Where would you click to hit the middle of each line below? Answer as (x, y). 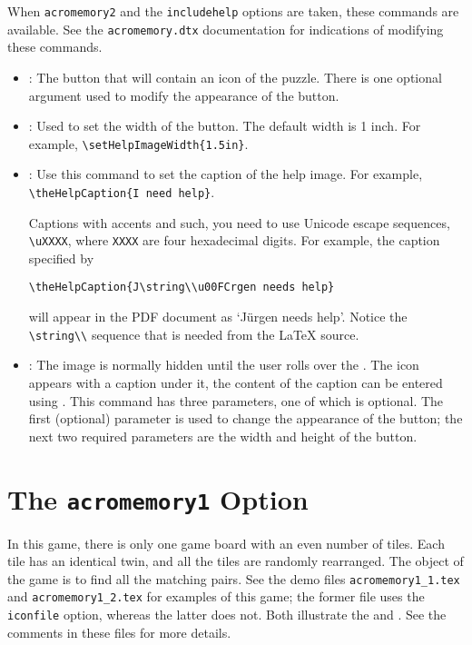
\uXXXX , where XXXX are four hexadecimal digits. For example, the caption (234, 240)
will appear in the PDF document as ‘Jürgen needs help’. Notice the (218, 317)
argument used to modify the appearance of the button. (184, 95)
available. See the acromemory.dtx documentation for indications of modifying (226, 29)
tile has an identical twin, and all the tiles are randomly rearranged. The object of (236, 561)
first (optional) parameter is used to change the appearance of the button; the (246, 418)
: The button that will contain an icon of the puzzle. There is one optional (235, 77)
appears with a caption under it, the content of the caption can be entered (236, 382)
